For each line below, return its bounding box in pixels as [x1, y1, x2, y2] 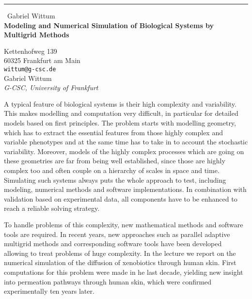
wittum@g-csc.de [4, 65, 56, 73]
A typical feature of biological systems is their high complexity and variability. [4, 98, 236, 109]
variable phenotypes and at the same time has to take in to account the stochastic [4, 137, 248, 147]
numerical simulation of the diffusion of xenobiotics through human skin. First [4, 257, 236, 268]
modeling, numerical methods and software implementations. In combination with [4, 184, 247, 194]
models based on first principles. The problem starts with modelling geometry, [4, 118, 236, 127]
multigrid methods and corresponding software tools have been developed [4, 238, 222, 249]
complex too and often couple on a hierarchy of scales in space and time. [4, 165, 220, 175]
